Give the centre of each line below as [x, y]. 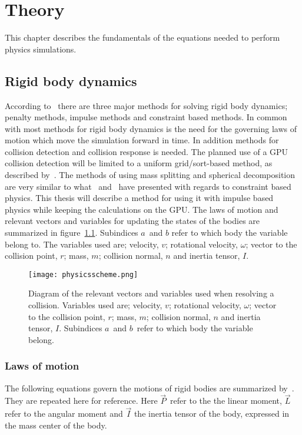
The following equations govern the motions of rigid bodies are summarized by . [150, 388]
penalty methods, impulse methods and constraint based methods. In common [146, 117]
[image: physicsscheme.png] [83, 274]
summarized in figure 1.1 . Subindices [72, 233]
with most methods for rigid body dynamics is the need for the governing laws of [151, 128]
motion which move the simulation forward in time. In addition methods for [142, 140]
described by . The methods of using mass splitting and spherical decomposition [150, 175]
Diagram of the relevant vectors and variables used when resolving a [151, 293]
